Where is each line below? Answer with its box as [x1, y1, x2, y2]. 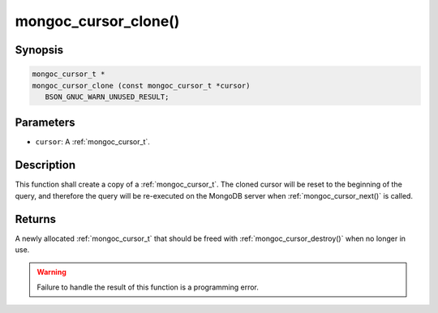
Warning [36, 268, 67, 277]
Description [15, 158, 76, 172]
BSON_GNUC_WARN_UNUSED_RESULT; [45, 92, 170, 101]
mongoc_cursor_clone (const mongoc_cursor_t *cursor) [32, 81, 251, 90]
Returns [15, 212, 57, 226]
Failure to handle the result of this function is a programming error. [36, 282, 260, 292]
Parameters [15, 116, 75, 130]
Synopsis [15, 43, 64, 57]
